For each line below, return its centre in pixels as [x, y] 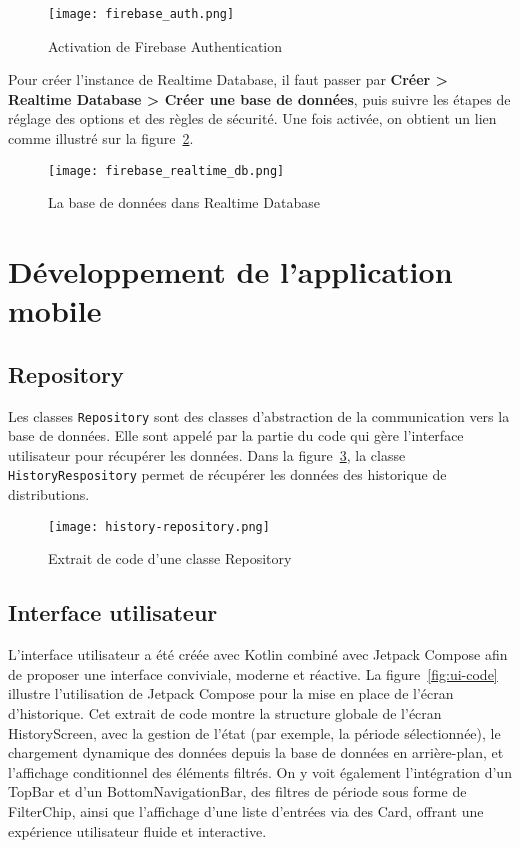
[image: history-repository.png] [159, 526]
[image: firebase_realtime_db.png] [166, 170]
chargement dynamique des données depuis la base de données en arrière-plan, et [256, 752]
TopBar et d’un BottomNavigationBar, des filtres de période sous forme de [237, 791]
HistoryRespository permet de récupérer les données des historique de [227, 474]
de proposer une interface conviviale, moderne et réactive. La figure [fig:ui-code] [253, 673]
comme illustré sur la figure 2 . [101, 138]
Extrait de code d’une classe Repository [170, 558]
